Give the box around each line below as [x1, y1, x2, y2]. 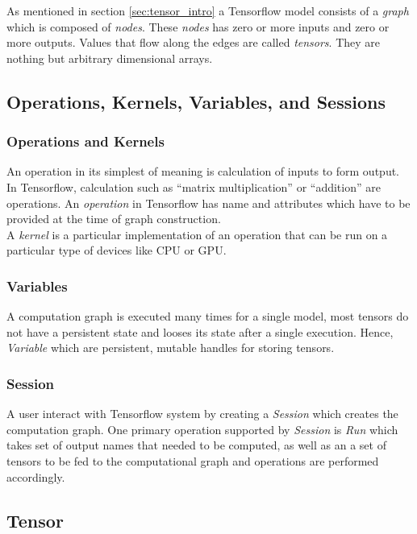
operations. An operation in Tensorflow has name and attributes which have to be [6, 194, 411, 211]
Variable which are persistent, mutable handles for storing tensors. [6, 339, 335, 356]
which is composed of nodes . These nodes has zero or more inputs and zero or [6, 18, 390, 35]
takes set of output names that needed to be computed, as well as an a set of [6, 437, 386, 453]
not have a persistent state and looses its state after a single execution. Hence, [6, 323, 394, 340]
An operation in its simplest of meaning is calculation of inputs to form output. [6, 163, 400, 180]
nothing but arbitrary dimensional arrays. [6, 49, 213, 66]
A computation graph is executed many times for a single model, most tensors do [6, 308, 409, 325]
